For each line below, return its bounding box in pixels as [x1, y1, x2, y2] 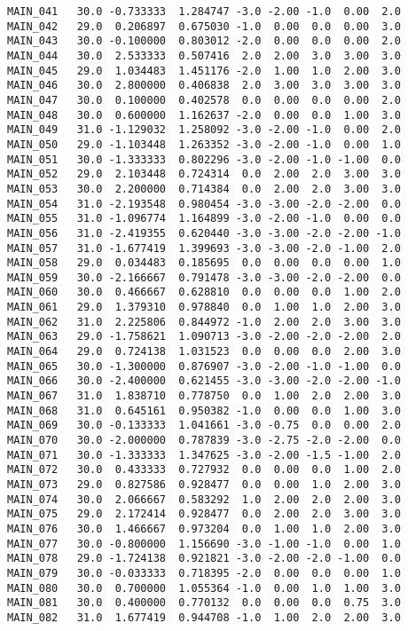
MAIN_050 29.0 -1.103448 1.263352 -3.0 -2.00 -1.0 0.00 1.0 [7, 138, 401, 151]
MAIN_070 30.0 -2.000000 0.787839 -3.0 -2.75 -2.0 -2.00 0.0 [7, 434, 401, 447]
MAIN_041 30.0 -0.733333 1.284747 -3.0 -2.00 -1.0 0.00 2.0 [7, 5, 401, 18]
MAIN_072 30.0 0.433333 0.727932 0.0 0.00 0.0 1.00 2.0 [7, 463, 401, 477]
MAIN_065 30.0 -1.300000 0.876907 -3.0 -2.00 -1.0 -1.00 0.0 [7, 359, 401, 373]
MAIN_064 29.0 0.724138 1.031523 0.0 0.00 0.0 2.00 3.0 [7, 345, 401, 359]
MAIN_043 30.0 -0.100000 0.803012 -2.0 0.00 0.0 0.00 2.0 [7, 35, 401, 48]
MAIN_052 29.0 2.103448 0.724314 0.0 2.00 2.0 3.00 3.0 [7, 168, 401, 181]
